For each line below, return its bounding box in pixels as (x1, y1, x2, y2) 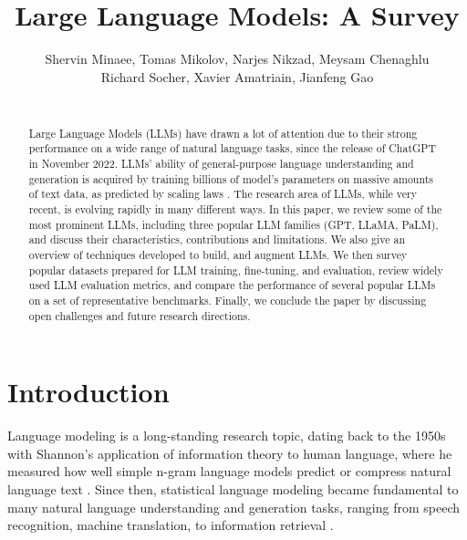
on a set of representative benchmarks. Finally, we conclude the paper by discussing (28, 292, 427, 307)
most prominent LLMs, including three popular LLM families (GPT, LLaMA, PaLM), (28, 216, 439, 232)
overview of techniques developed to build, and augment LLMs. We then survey (28, 246, 408, 262)
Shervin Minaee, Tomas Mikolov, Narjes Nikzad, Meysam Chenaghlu (45, 49, 430, 68)
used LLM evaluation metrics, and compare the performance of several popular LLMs (28, 277, 436, 293)
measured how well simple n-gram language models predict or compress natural (7, 462, 451, 481)
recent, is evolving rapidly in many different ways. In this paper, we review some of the (28, 201, 442, 216)
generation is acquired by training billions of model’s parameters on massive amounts (28, 171, 434, 186)
